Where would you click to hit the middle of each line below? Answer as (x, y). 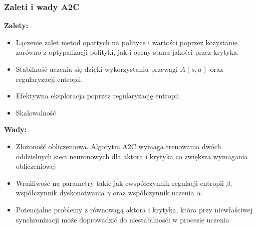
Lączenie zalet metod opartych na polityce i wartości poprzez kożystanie (126, 42)
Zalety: (16, 25)
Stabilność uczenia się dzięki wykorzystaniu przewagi (97, 69)
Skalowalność (36, 112)
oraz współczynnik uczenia (154, 193)
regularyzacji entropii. (49, 79)
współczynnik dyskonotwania (60, 193)
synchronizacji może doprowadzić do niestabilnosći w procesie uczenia (122, 219)
